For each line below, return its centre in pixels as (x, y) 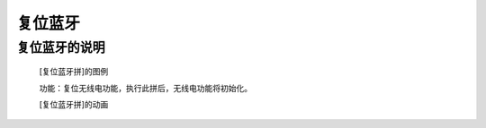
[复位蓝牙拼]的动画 (74, 104)
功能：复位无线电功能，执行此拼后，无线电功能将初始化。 (145, 88)
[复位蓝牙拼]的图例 (74, 72)
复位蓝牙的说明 (61, 47)
